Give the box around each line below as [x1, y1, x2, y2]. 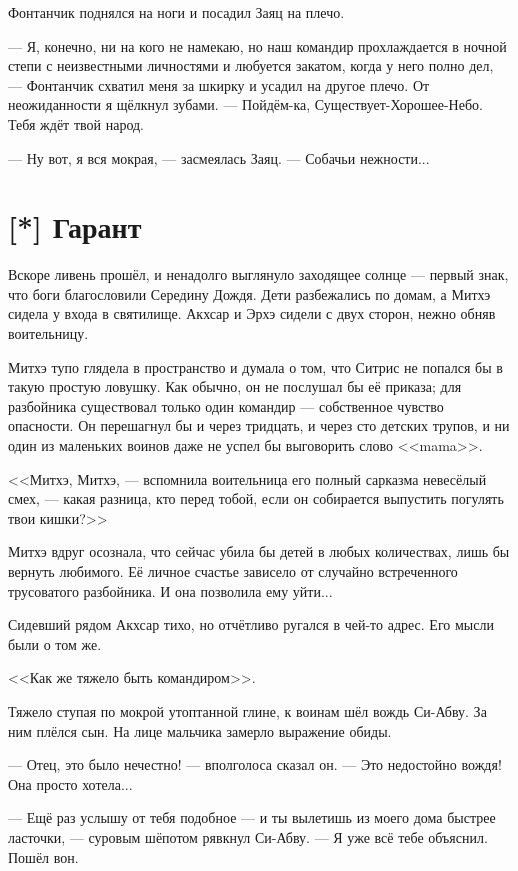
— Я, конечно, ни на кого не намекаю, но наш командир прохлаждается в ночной [8, 35, 507, 56]
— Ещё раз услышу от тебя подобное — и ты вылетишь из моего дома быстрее [8, 807, 496, 828]
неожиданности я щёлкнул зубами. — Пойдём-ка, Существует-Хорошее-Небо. [8, 94, 483, 115]
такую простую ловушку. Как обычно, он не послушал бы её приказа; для [8, 376, 462, 397]
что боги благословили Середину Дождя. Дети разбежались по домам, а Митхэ [8, 283, 491, 304]
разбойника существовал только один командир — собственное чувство [8, 395, 444, 416]
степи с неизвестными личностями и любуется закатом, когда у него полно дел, [8, 55, 494, 76]
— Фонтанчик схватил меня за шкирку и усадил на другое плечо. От [8, 74, 430, 95]
